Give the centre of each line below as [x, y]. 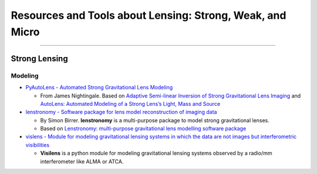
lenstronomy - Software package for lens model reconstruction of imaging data [121, 112]
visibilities [38, 145]
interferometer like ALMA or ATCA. [82, 161]
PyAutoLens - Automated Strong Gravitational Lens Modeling [99, 88]
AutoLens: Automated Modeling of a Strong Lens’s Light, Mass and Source [130, 103]
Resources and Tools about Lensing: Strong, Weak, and [149, 15]
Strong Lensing [39, 58]
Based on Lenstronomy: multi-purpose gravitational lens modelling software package [143, 129]
